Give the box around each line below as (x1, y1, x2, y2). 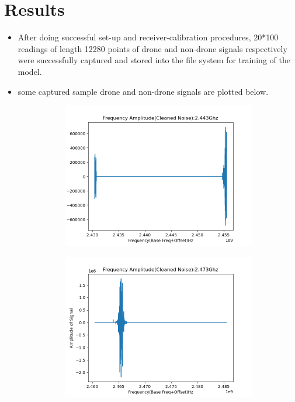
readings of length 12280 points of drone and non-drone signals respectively (18, 42, 287, 54)
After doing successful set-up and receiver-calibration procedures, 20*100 (18, 31, 279, 43)
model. (18, 65, 42, 77)
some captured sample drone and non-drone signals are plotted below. (18, 85, 269, 97)
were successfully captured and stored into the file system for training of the (18, 54, 290, 66)
